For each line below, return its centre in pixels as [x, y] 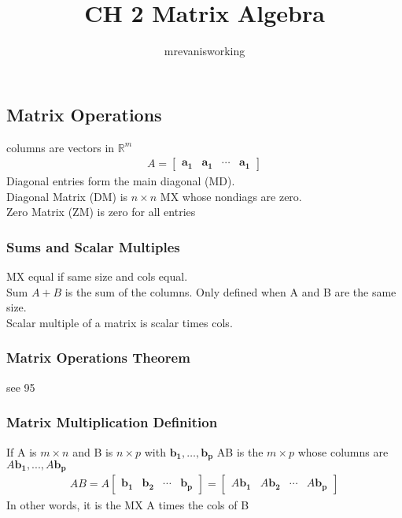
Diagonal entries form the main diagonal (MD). [121, 181]
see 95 [21, 387]
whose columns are [343, 451]
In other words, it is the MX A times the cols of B [128, 504]
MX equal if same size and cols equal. [97, 276]
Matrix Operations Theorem [98, 358]
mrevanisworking [205, 51]
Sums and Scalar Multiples [93, 246]
